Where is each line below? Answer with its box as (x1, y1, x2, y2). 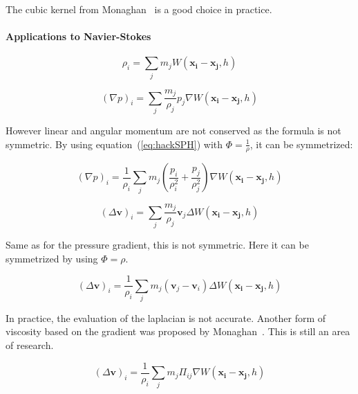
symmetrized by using (6, 251, 98, 265)
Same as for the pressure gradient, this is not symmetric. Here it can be (6, 237, 309, 251)
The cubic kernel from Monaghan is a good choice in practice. (6, 2, 272, 16)
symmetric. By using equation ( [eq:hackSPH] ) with (6, 136, 223, 151)
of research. (6, 338, 54, 352)
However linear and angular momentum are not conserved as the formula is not (6, 123, 341, 137)
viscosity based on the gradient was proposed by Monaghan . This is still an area (6, 324, 350, 339)
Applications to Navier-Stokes (6, 29, 151, 44)
